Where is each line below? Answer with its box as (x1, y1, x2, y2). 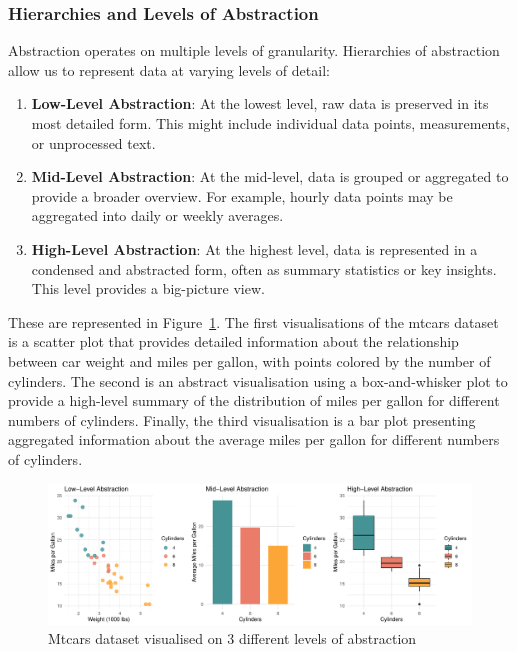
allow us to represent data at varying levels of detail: (8, 59, 330, 80)
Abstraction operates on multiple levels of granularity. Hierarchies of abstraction (8, 40, 500, 61)
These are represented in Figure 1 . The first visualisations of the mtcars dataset (8, 311, 499, 332)
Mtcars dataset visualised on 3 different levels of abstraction (48, 628, 417, 649)
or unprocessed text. (31, 132, 156, 153)
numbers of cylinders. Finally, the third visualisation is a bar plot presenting (8, 409, 476, 430)
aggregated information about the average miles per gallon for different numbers (8, 429, 500, 450)
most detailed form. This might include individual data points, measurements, (31, 113, 510, 133)
